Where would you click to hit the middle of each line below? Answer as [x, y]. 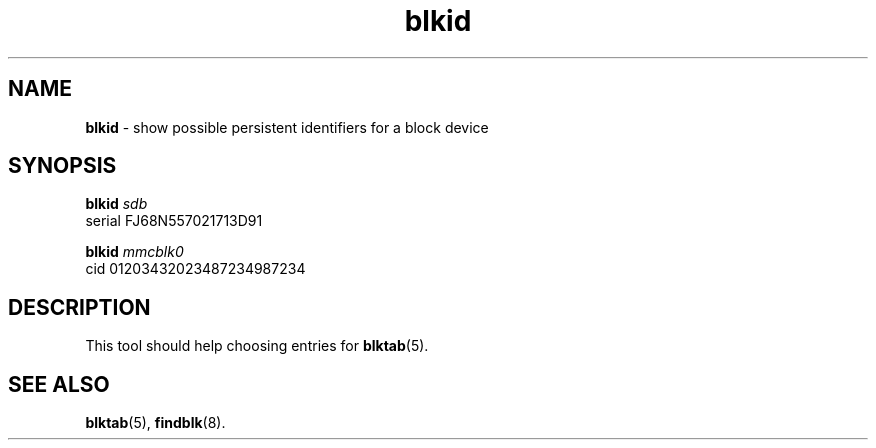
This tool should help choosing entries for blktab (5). [257, 346]
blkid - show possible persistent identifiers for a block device [287, 127]
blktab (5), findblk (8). [155, 423]
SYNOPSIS [62, 166]
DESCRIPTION [79, 307]
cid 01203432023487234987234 [195, 269]
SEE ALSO [59, 384]
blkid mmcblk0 [134, 252]
